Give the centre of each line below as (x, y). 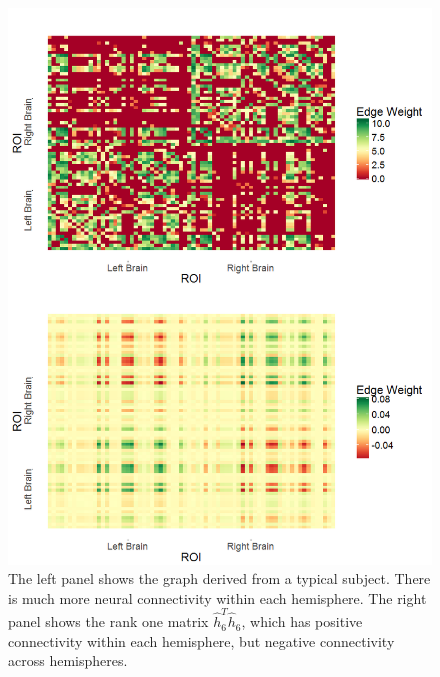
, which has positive (302, 621)
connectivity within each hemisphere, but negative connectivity (201, 640)
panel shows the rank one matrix (108, 621)
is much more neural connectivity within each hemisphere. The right (217, 597)
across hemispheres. (68, 660)
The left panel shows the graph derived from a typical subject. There (219, 578)
